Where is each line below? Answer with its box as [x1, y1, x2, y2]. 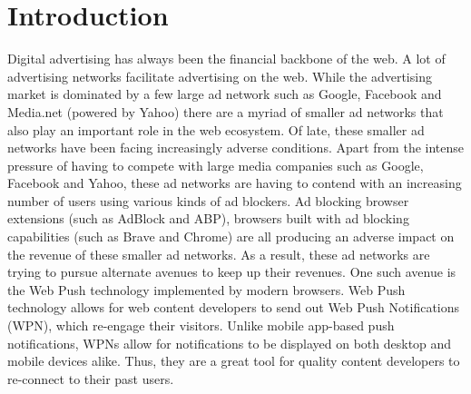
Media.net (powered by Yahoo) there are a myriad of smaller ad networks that [7, 102, 444, 121]
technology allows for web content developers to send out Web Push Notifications [7, 298, 460, 317]
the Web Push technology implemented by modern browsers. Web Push [7, 280, 406, 299]
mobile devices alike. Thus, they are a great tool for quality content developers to [7, 351, 460, 370]
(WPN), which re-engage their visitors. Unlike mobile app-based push [7, 316, 395, 335]
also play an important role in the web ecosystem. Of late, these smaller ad [7, 120, 425, 139]
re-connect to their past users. [7, 369, 174, 388]
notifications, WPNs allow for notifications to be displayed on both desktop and [7, 333, 452, 352]
